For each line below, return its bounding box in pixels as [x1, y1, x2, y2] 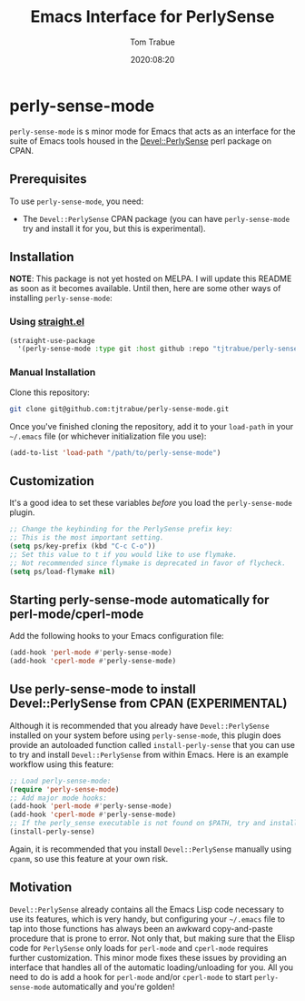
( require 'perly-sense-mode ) [9, 784, 120, 794]
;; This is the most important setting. [9, 533, 165, 542]
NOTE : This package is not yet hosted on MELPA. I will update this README [9, 273, 292, 284]
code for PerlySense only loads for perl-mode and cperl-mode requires [9, 942, 269, 953]
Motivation [9, 880, 73, 895]
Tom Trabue [130, 36, 175, 47]
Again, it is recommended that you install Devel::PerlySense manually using [9, 844, 292, 854]
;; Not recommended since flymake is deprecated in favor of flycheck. [9, 558, 286, 568]
